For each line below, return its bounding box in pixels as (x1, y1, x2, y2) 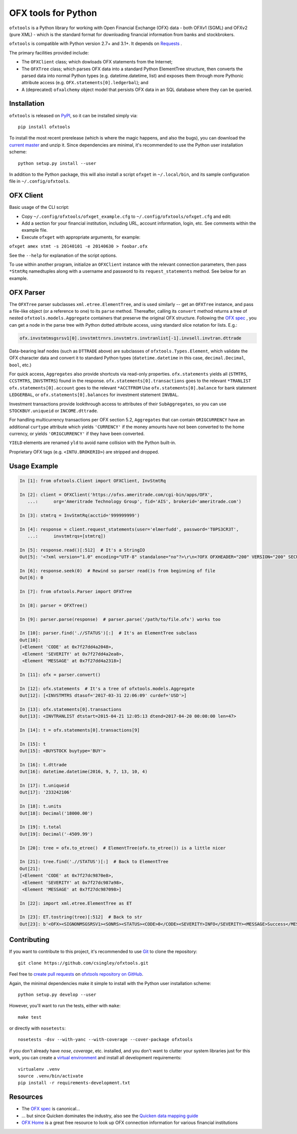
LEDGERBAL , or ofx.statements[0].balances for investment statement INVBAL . (9, 392, 179, 398)
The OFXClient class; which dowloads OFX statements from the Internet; (21, 59, 173, 65)
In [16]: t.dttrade (19, 762, 67, 767)
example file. (21, 227, 48, 233)
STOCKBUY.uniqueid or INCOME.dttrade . (9, 407, 99, 413)
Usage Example (9, 462, 58, 470)
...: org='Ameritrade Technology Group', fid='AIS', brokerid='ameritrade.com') (27, 499, 242, 504)
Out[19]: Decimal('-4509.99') (19, 831, 93, 837)
